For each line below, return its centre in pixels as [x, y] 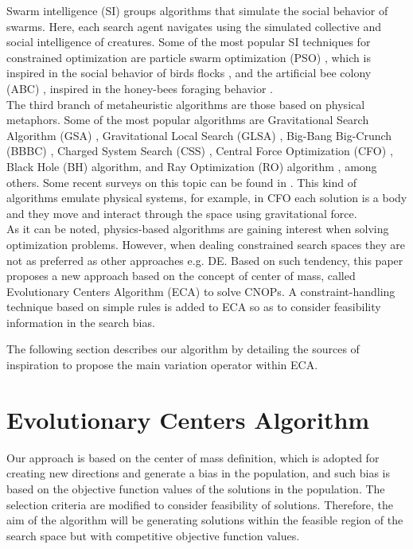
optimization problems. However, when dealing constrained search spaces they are [206, 244]
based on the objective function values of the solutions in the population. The [196, 488]
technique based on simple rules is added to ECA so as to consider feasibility [194, 307]
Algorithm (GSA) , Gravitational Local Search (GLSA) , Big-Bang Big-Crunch [199, 135]
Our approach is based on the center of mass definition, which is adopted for [193, 457]
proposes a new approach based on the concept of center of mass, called [181, 276]
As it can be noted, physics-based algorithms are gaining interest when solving [198, 229]
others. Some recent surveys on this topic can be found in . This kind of [181, 182]
